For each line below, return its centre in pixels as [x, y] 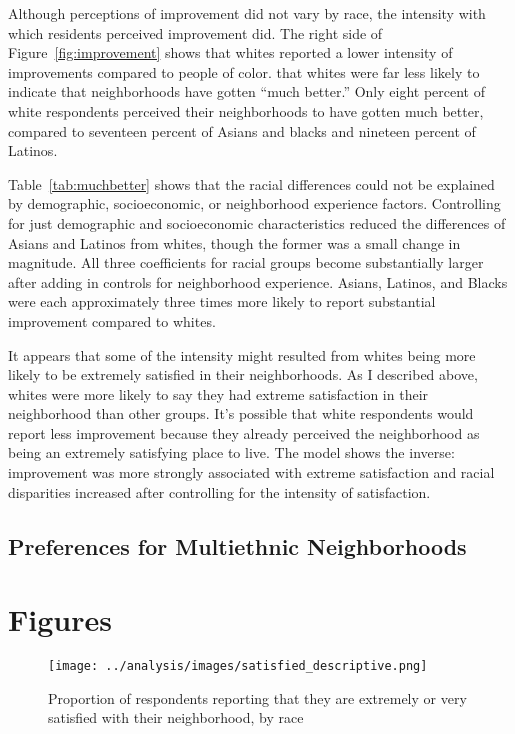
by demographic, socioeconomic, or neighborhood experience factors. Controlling [254, 203]
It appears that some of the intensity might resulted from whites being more [242, 354]
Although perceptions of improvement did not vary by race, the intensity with [247, 13]
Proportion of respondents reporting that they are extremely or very [257, 697]
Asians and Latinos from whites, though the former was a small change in [234, 242]
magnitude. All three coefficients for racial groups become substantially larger [246, 262]
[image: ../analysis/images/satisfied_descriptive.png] [238, 666]
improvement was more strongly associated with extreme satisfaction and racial [251, 472]
